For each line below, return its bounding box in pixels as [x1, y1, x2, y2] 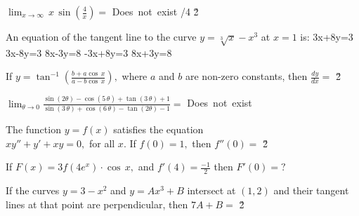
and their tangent [273, 183, 349, 198]
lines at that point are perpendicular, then [6, 196, 188, 211]
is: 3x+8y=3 [300, 29, 353, 43]
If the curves [6, 183, 60, 198]
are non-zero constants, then [185, 69, 308, 83]
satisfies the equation [113, 122, 204, 137]
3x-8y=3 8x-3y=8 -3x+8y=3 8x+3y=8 [6, 45, 172, 60]
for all [89, 135, 115, 150]
